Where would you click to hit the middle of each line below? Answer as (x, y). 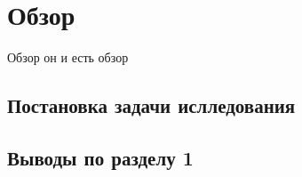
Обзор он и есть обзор (68, 57)
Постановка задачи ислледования (151, 105)
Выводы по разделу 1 (100, 157)
